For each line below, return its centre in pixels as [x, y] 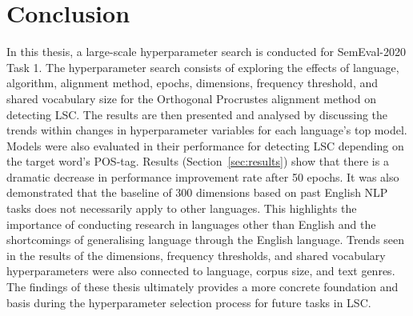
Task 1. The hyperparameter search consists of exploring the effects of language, [203, 67]
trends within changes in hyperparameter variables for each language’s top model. [207, 130]
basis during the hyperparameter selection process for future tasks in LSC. [189, 302]
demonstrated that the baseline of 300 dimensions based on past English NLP [197, 192]
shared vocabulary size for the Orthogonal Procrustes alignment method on [191, 98]
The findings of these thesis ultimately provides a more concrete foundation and [202, 287]
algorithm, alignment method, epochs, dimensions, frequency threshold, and [192, 83]
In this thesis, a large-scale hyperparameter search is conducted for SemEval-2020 [206, 52]
